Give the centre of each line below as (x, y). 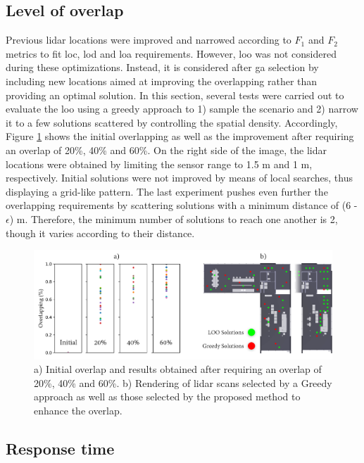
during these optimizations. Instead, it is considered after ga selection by (162, 67)
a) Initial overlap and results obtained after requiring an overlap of (178, 369)
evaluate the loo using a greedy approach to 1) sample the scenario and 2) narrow (182, 109)
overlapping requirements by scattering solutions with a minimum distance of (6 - (182, 205)
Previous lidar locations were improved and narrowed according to (149, 40)
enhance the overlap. (78, 410)
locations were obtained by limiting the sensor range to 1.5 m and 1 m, (159, 164)
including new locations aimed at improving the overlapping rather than (162, 81)
